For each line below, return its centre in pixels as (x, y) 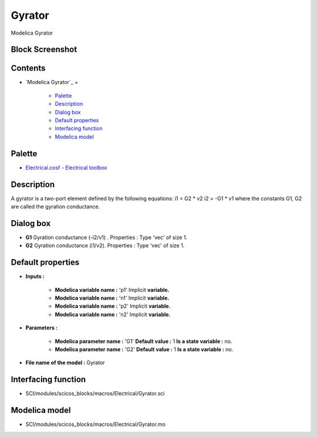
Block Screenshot (44, 50)
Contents (28, 68)
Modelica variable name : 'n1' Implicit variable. (112, 298)
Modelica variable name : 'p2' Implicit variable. (113, 306)
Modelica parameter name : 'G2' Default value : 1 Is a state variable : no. (144, 349)
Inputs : (35, 277)
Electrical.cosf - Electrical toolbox (66, 167)
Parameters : (42, 328)
